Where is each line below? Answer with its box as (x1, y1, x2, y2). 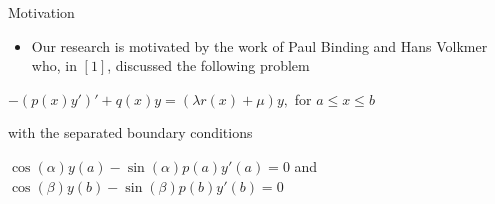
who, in (31, 55, 77, 76)
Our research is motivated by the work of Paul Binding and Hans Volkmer (31, 35, 488, 56)
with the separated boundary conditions (8, 122, 253, 143)
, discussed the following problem (107, 55, 310, 76)
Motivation (8, 2, 75, 22)
